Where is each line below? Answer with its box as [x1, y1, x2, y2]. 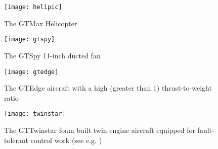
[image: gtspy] [4, 36, 55, 43]
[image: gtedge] [4, 68, 59, 76]
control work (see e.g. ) [30, 134, 102, 145]
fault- [197, 125, 214, 135]
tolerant [4, 134, 28, 145]
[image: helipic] [4, 4, 62, 11]
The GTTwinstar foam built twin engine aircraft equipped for [4, 125, 195, 135]
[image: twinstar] [4, 110, 66, 118]
